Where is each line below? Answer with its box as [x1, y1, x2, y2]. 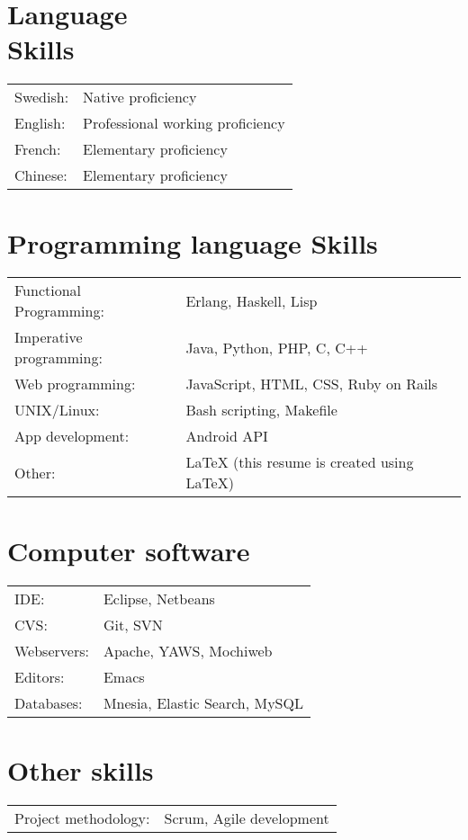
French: [14, 139, 61, 160]
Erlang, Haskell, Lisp [185, 290, 318, 311]
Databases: [14, 692, 83, 713]
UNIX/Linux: [14, 399, 100, 421]
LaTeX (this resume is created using [185, 451, 414, 473]
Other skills [7, 751, 154, 788]
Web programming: [14, 373, 136, 395]
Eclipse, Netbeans [103, 587, 215, 609]
